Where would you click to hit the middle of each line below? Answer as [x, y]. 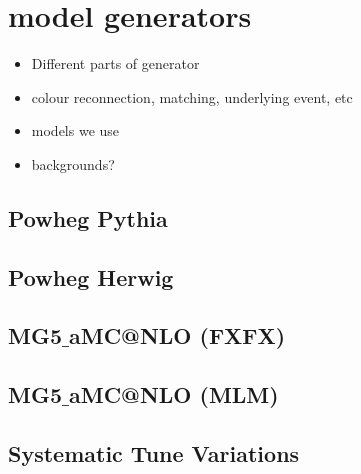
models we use [75, 130]
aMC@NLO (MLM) [174, 394]
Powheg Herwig [91, 276]
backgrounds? [73, 163]
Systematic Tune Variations [154, 453]
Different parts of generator [115, 63]
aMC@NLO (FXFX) [177, 335]
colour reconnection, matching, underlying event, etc [192, 96]
